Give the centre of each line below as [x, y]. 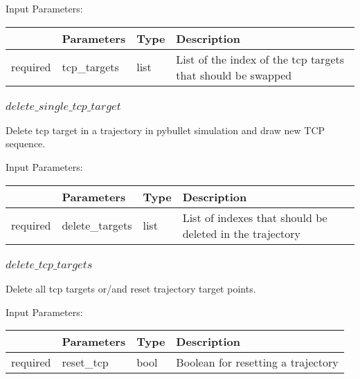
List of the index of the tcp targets [260, 59]
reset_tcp [85, 362]
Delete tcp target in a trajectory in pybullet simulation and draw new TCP [165, 130]
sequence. [26, 144]
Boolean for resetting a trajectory [257, 362]
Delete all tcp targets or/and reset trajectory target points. [131, 288]
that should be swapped [234, 75]
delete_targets [97, 225]
